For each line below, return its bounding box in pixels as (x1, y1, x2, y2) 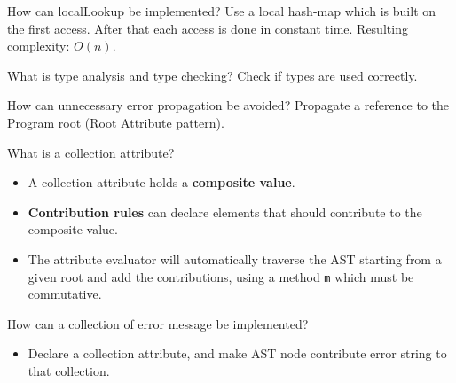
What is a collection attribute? (7, 143, 175, 161)
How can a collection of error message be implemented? (7, 314, 309, 332)
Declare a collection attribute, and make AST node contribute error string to (28, 344, 447, 363)
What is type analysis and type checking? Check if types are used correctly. (7, 66, 418, 84)
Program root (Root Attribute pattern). (7, 113, 224, 131)
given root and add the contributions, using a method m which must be (28, 267, 414, 285)
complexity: (7, 36, 70, 55)
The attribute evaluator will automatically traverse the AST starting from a (28, 249, 442, 268)
